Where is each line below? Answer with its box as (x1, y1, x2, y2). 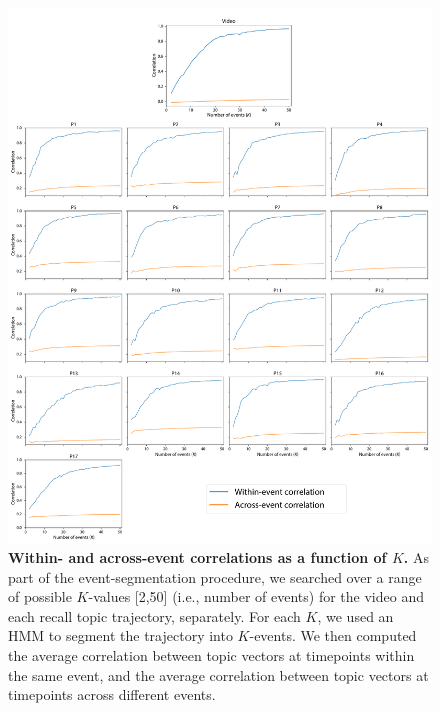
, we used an (317, 605, 394, 626)
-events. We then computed (249, 625, 417, 646)
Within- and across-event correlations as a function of (8, 547, 387, 568)
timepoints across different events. (8, 684, 216, 705)
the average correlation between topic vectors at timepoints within (8, 645, 415, 666)
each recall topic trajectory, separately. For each (8, 605, 301, 626)
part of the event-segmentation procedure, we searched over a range (8, 566, 422, 587)
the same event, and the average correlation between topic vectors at (8, 664, 429, 685)
